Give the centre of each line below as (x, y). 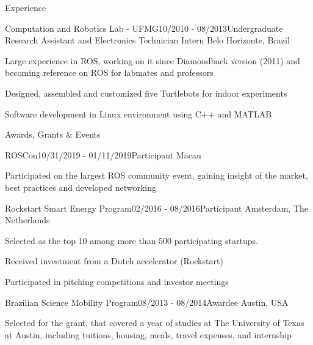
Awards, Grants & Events (53, 134)
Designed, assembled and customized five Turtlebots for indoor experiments (146, 93)
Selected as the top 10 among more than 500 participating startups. (131, 240)
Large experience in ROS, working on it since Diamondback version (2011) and (153, 60)
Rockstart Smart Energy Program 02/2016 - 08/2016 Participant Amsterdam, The (157, 208)
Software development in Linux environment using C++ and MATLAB (139, 113)
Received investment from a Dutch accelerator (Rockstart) (114, 261)
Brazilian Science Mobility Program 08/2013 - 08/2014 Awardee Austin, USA (147, 302)
